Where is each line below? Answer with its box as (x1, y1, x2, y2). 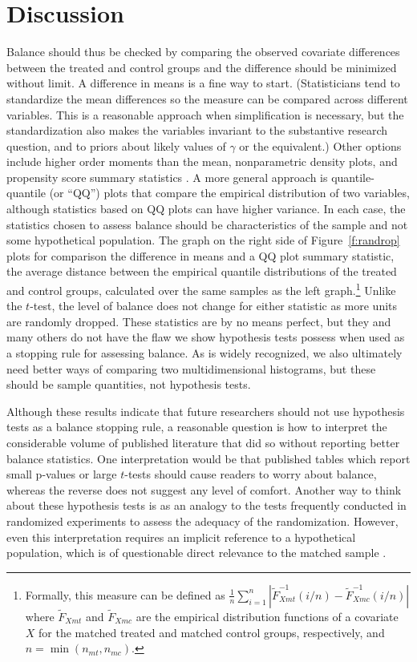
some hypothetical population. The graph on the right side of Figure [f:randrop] (6, 232, 400, 248)
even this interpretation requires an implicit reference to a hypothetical (6, 528, 356, 545)
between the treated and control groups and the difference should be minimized (6, 59, 397, 75)
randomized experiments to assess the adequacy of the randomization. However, (6, 513, 399, 529)
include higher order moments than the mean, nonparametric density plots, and (6, 153, 398, 170)
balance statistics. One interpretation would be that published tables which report (6, 450, 411, 466)
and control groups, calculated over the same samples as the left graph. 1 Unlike (6, 280, 396, 298)
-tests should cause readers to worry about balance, (124, 466, 377, 482)
